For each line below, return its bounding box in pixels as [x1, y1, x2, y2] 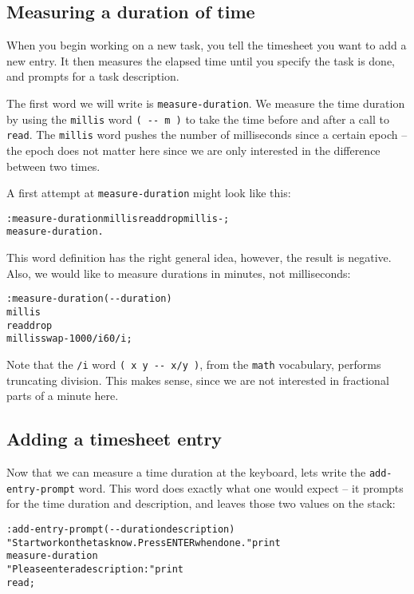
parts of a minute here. [6, 387, 119, 404]
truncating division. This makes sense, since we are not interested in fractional [6, 371, 389, 388]
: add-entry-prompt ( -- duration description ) [6, 523, 235, 535]
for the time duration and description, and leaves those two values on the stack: [6, 495, 396, 512]
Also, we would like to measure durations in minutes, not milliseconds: [6, 264, 351, 281]
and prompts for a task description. [6, 68, 179, 85]
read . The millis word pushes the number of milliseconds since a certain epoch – [6, 126, 408, 143]
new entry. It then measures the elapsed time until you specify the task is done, [6, 52, 396, 69]
